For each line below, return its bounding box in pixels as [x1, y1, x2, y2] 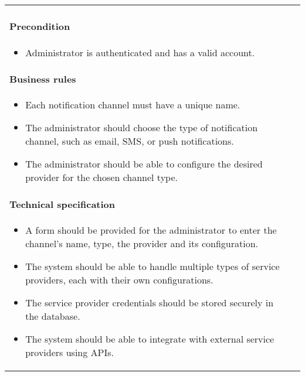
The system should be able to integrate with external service [25, 331, 274, 346]
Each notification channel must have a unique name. [25, 98, 240, 112]
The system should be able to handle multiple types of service [25, 259, 280, 273]
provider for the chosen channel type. [25, 170, 178, 184]
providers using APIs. [25, 345, 114, 359]
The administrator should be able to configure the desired [25, 157, 263, 171]
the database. [25, 309, 80, 323]
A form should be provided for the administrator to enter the [25, 223, 277, 237]
